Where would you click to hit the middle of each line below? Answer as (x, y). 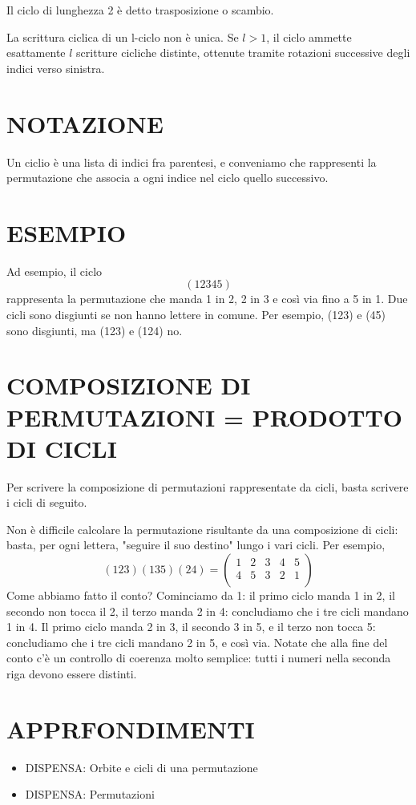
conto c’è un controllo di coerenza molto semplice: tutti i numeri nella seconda (199, 658)
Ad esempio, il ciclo (55, 271)
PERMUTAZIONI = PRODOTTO (205, 417)
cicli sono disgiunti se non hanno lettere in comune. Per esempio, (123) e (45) (196, 314)
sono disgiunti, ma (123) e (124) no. (95, 330)
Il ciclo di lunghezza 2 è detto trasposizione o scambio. (140, 10)
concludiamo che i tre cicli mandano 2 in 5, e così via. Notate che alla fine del (197, 642)
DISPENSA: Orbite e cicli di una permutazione (141, 767)
